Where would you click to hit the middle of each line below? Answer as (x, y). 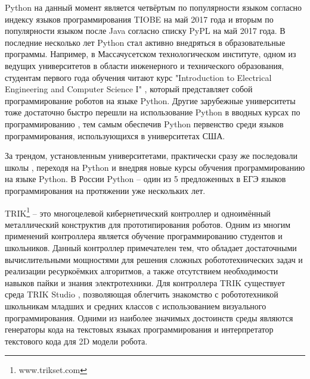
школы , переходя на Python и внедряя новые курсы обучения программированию (155, 167)
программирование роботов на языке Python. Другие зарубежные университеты (150, 100)
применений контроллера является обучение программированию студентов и (144, 236)
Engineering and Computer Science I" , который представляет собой (129, 89)
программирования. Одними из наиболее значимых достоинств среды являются (149, 317)
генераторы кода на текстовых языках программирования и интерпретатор (139, 329)
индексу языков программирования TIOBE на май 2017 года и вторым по (139, 19)
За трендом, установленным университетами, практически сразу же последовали (151, 156)
